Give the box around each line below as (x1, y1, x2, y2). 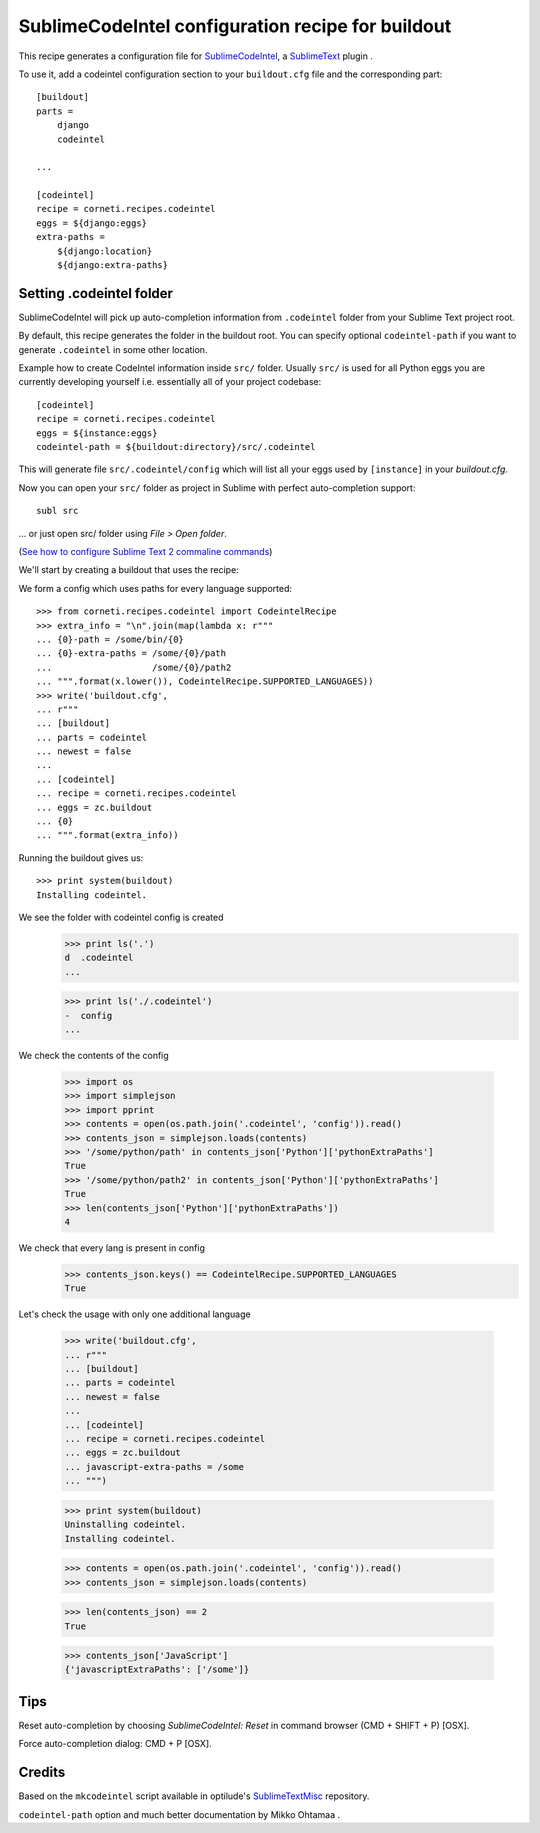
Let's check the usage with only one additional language (18, 1308, 251, 1320)
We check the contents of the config (18, 1050, 169, 1062)
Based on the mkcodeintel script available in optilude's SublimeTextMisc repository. (18, 1790, 370, 1802)
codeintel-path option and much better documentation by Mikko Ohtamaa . (18, 1808, 341, 1820)
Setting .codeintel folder (18, 285, 174, 302)
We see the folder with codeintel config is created (18, 911, 224, 923)
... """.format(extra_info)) (36, 830, 179, 841)
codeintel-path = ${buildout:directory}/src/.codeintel (36, 441, 316, 453)
